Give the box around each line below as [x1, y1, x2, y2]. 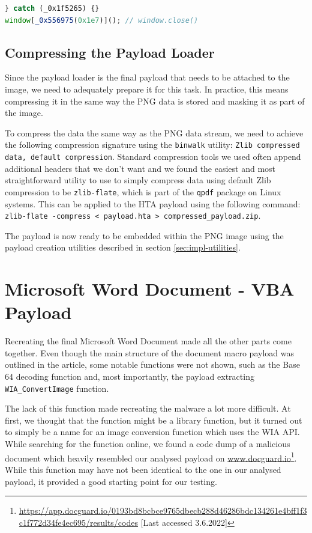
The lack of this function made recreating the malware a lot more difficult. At [5, 402, 291, 415]
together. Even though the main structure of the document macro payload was [5, 346, 294, 359]
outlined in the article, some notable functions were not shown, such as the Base [5, 358, 300, 371]
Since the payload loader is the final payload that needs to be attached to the [5, 71, 290, 84]
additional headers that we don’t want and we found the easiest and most [5, 162, 276, 174]
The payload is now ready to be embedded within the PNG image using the [5, 229, 284, 242]
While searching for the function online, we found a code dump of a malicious [5, 437, 290, 450]
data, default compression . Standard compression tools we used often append [5, 150, 301, 163]
